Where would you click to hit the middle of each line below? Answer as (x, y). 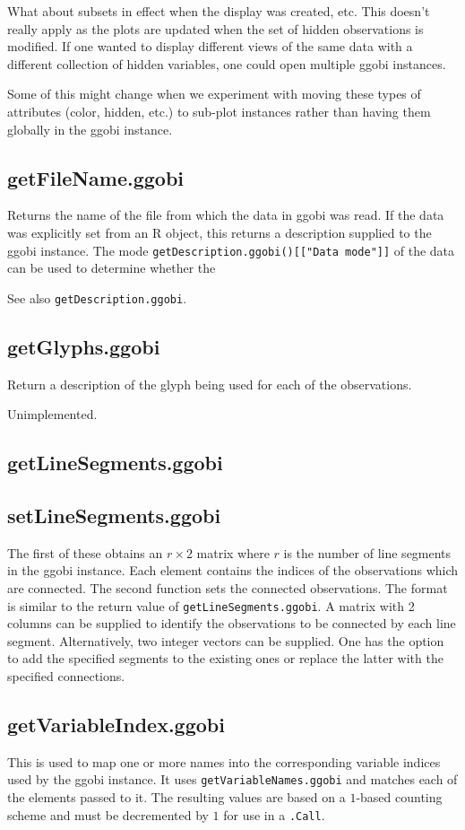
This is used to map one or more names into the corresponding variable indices (224, 761)
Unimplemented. (52, 414)
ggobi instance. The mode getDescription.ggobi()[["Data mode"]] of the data (231, 250)
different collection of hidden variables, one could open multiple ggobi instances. (227, 63)
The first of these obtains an (85, 552)
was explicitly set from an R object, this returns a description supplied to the (220, 232)
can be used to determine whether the (112, 268)
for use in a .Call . (274, 814)
